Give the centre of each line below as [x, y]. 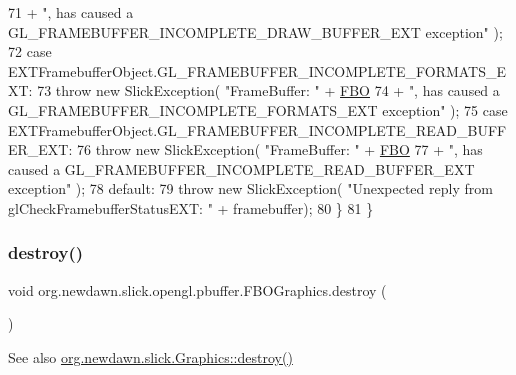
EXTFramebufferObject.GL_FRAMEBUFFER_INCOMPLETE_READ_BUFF [257, 129]
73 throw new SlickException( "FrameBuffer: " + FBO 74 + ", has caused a [268, 90]
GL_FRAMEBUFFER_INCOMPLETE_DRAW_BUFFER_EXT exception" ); [255, 31]
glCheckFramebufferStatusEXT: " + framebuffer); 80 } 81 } [191, 207]
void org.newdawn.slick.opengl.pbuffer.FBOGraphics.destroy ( [197, 289]
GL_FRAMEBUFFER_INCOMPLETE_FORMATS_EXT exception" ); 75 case [258, 109]
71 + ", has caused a [71, 12]
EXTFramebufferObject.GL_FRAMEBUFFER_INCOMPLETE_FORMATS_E [257, 70]
